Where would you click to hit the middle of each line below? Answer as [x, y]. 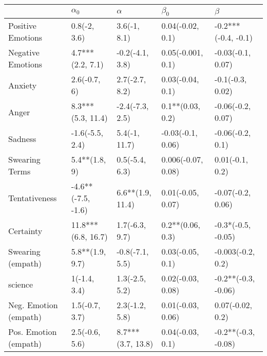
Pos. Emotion [33, 332]
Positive [22, 26]
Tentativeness [33, 198]
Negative [24, 52]
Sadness [22, 138]
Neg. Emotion [33, 305]
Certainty [25, 230]
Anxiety [23, 85]
